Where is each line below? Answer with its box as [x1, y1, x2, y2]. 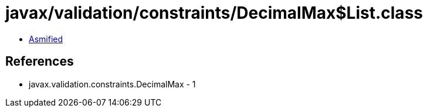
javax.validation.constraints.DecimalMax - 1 [29, 79, 196, 89]
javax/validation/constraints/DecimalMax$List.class [5, 3, 423, 23]
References [5, 54, 74, 69]
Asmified [29, 33, 63, 44]
